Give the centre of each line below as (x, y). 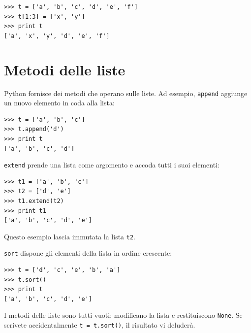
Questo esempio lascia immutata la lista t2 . (70, 236)
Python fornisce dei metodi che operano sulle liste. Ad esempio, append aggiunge (126, 93)
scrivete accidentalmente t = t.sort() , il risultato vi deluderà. (100, 325)
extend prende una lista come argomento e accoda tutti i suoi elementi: (112, 165)
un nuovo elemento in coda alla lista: (59, 103)
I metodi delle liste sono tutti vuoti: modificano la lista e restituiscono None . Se (123, 315)
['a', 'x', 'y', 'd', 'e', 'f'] (57, 36)
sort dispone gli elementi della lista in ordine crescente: (88, 253)
